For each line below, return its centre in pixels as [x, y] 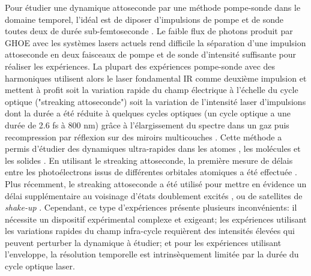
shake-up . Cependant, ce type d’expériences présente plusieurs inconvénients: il [151, 207]
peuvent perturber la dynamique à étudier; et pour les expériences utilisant [143, 242]
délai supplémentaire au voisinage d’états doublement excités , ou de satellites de [154, 195]
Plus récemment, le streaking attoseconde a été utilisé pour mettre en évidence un [156, 183]
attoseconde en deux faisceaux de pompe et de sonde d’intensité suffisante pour [151, 54]
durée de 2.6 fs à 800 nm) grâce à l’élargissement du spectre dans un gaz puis [147, 124]
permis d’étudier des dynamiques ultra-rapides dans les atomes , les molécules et [153, 148]
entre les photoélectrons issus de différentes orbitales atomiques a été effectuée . [151, 172]
